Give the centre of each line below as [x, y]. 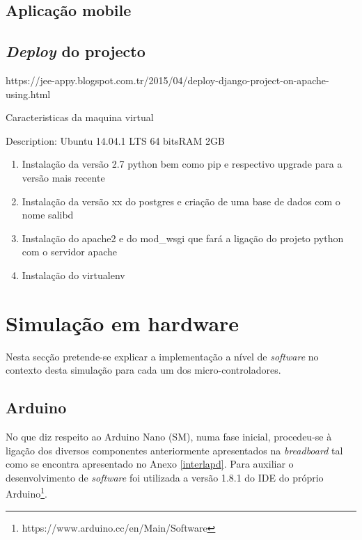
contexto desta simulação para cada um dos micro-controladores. [143, 370]
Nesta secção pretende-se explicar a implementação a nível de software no [162, 356]
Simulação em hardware [123, 323]
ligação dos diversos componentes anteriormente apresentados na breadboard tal [174, 450]
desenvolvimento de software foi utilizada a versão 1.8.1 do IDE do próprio [165, 477]
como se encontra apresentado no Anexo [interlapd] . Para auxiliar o [150, 464]
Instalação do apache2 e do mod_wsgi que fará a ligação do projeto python [183, 238]
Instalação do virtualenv [73, 275]
